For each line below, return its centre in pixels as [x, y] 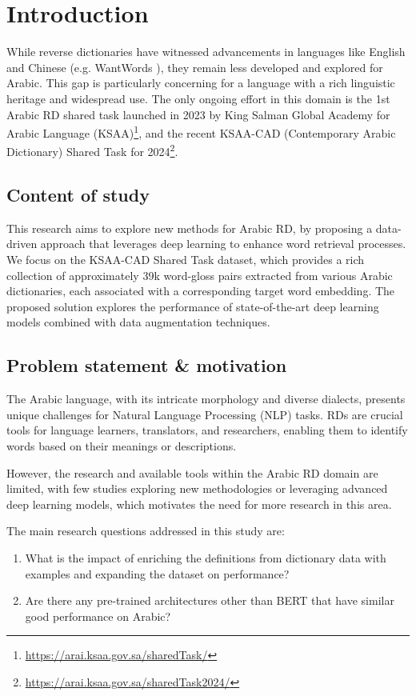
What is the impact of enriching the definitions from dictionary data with [206, 557]
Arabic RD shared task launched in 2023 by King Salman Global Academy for [198, 114]
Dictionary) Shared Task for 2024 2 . [92, 150]
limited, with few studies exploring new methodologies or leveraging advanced [197, 488]
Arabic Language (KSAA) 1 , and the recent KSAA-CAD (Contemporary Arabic [201, 132]
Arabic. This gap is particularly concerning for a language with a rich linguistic [201, 83]
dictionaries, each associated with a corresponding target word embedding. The [201, 291]
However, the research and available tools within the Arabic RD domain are [192, 472]
